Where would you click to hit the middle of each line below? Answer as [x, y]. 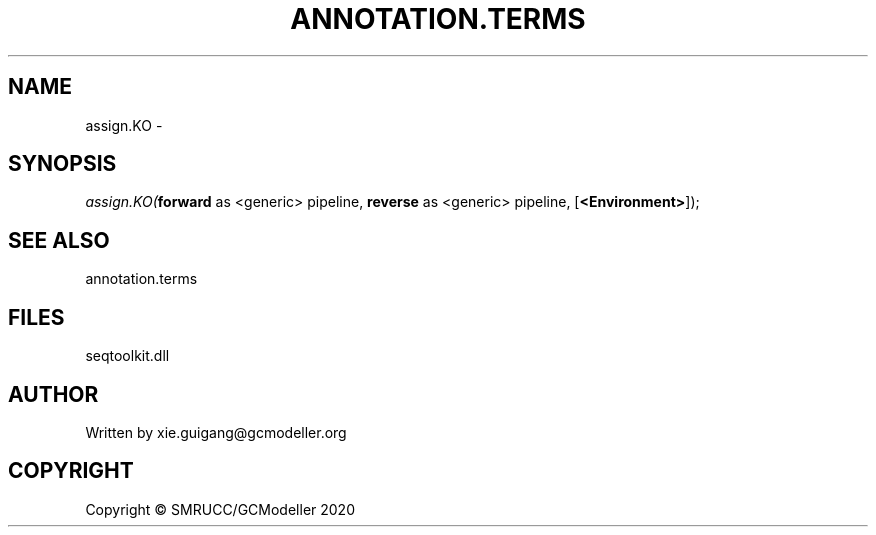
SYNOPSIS [62, 164]
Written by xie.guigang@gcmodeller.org [216, 432]
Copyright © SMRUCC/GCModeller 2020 [220, 509]
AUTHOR [53, 394]
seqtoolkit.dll [127, 356]
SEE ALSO [59, 240]
